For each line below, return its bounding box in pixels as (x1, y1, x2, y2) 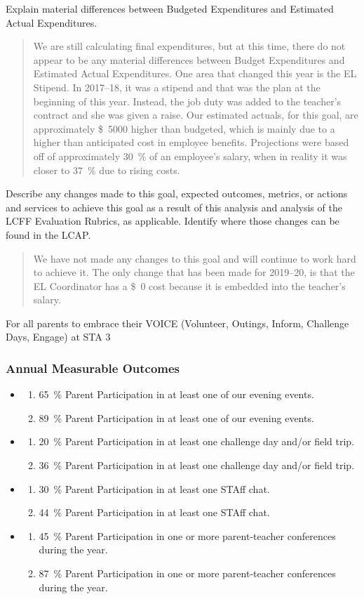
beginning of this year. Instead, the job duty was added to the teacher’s (33, 93, 342, 108)
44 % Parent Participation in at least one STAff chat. (39, 505, 270, 520)
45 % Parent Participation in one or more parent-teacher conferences (39, 528, 336, 543)
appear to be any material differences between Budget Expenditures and (33, 52, 345, 67)
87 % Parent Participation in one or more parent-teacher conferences (39, 566, 336, 581)
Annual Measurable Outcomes (6, 359, 180, 376)
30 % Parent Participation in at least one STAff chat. (39, 481, 270, 496)
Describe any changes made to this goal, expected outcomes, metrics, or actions (6, 186, 348, 201)
